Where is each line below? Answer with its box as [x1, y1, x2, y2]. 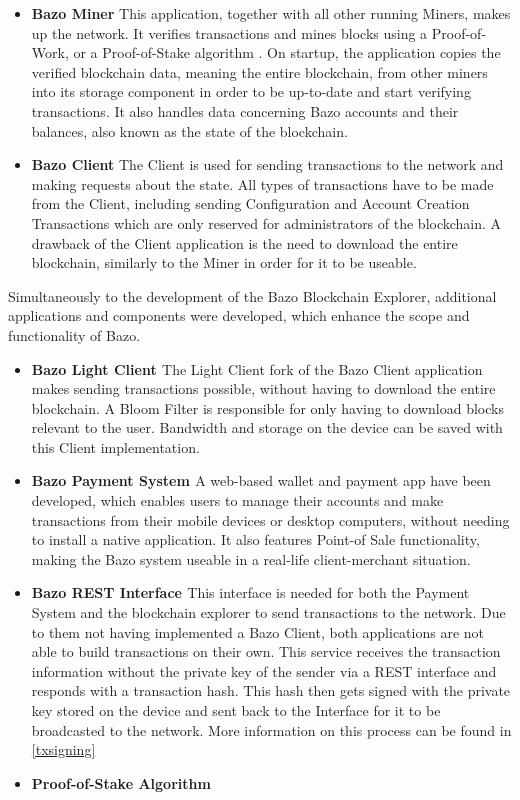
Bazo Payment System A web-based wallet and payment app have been [31, 470, 491, 491]
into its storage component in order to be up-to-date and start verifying [31, 81, 471, 102]
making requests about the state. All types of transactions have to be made [31, 173, 494, 194]
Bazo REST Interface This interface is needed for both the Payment [31, 582, 470, 603]
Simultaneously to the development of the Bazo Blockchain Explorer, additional [8, 285, 497, 306]
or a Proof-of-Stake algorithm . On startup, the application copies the [73, 42, 501, 63]
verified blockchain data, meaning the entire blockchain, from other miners [31, 61, 488, 82]
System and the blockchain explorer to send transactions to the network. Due [31, 602, 506, 623]
